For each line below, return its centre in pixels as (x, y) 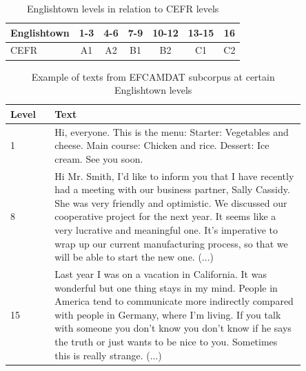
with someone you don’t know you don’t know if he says (173, 328)
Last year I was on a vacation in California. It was (161, 274)
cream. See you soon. (99, 158)
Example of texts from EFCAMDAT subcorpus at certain (153, 76)
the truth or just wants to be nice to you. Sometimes (166, 341)
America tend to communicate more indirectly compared (174, 301)
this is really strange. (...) (108, 355)
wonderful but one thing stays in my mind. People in (166, 287)
